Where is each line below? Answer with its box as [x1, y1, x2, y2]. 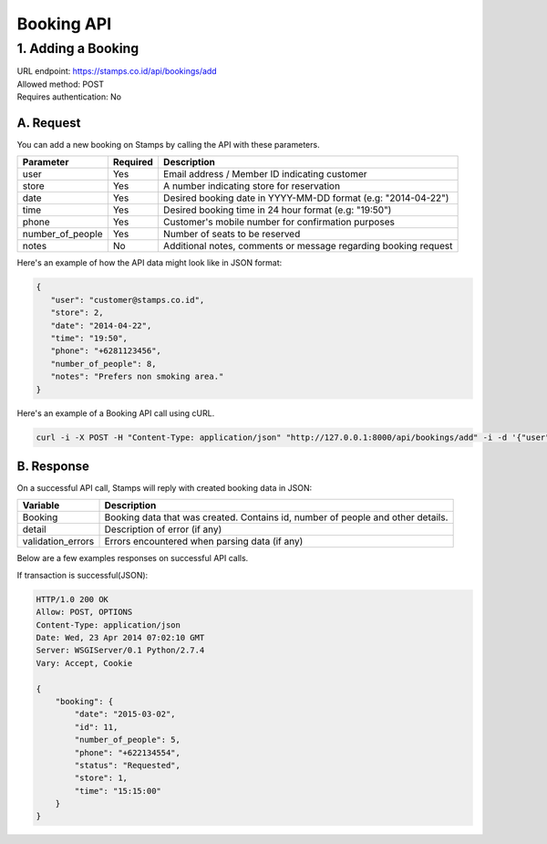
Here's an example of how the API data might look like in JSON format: [16, 257, 283, 268]
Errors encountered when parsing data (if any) [104, 535, 304, 547]
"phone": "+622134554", [74, 747, 181, 757]
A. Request [16, 115, 81, 130]
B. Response [16, 458, 90, 474]
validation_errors [22, 535, 95, 547]
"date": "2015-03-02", [74, 709, 177, 720]
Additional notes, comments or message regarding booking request [162, 240, 453, 253]
